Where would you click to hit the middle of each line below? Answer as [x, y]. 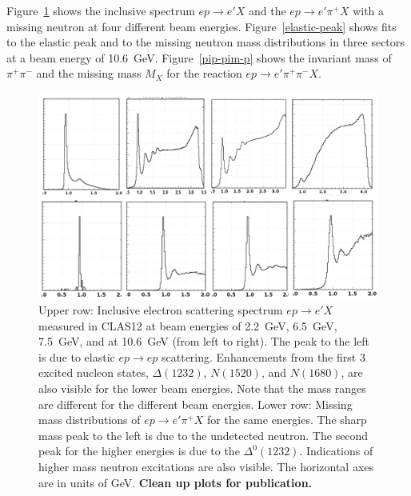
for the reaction [204, 73]
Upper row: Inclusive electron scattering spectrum [161, 310]
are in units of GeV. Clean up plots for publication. [176, 482]
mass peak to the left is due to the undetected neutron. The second [204, 435]
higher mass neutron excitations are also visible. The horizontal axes [206, 467]
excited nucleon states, [94, 372]
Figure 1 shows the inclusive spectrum [101, 10]
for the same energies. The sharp [287, 420]
